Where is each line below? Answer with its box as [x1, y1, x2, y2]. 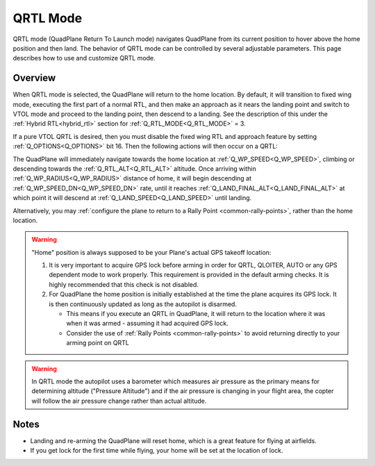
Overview [12, 72, 56, 84]
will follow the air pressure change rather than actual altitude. [31, 397, 207, 405]
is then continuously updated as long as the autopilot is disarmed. [49, 299, 237, 308]
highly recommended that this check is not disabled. [49, 280, 199, 288]
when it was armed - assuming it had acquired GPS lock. [66, 319, 228, 328]
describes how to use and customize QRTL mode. [12, 54, 156, 63]
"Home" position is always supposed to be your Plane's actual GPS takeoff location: [31, 248, 272, 256]
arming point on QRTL [66, 339, 130, 347]
